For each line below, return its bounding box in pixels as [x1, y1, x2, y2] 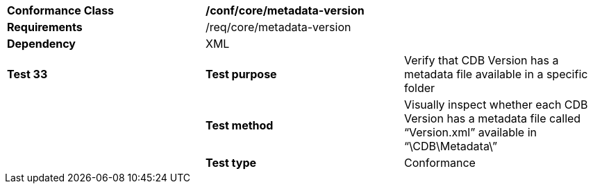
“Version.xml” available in [403, 125, 537, 139]
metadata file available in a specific [403, 67, 588, 81]
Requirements [7, 20, 83, 34]
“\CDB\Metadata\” [403, 139, 497, 153]
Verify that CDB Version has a [403, 53, 559, 67]
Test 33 [7, 67, 48, 81]
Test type [205, 156, 257, 170]
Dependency [7, 37, 76, 51]
